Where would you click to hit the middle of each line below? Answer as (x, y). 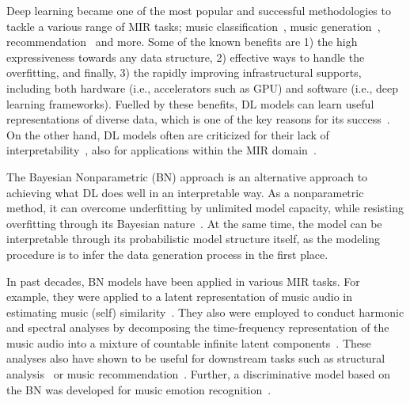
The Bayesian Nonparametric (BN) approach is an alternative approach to (187, 176)
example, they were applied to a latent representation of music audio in (179, 297)
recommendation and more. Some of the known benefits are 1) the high (182, 42)
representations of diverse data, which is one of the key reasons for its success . (198, 119)
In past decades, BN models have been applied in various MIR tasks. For (183, 281)
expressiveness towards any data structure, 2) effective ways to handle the (186, 57)
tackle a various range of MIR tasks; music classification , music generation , (194, 26)
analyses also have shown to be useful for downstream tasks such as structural (196, 358)
